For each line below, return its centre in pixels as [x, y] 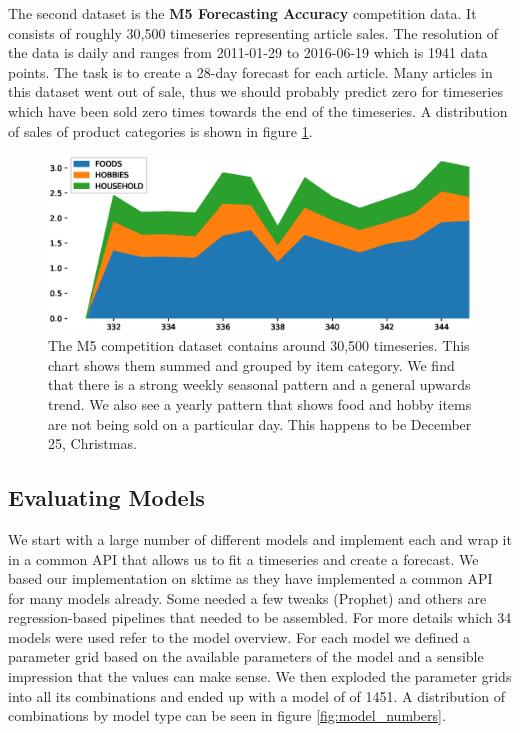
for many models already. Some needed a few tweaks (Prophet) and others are [247, 597]
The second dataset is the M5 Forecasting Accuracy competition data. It [242, 13]
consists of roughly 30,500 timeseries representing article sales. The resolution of [253, 32]
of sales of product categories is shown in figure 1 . [160, 130]
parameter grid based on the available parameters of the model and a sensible [246, 656]
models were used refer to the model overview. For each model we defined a [239, 636]
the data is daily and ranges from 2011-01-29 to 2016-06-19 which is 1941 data [248, 52]
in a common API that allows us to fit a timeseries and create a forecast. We [243, 558]
